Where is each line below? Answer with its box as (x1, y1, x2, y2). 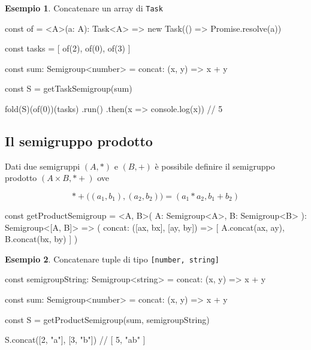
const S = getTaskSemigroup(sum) (5, 82, 132, 95)
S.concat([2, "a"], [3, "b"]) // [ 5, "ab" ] (5, 333, 146, 346)
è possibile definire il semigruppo (155, 159, 275, 172)
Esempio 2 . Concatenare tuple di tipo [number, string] (5, 252, 219, 265)
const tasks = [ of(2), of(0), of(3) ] (5, 42, 131, 55)
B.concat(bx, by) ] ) (5, 233, 78, 245)
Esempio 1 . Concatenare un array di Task (5, 2, 163, 14)
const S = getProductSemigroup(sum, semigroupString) (5, 313, 210, 325)
